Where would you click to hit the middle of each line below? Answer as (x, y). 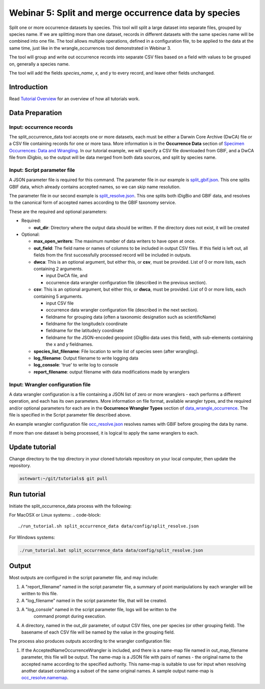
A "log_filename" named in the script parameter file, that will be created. (94, 600)
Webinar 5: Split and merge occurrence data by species (125, 13)
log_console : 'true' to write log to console (76, 365)
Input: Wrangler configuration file (50, 385)
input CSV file (60, 303)
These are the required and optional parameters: (58, 212)
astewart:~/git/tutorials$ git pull (64, 479)
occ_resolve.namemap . (45, 678)
